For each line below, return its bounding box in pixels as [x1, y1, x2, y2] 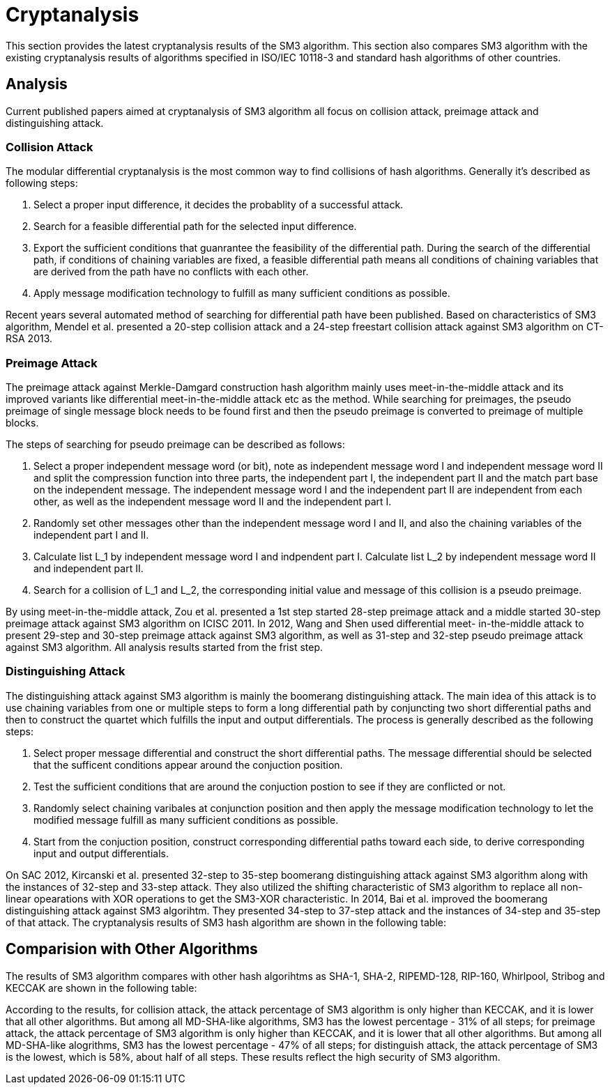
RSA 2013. [6, 332, 53, 345]
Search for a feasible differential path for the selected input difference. [33, 220, 357, 233]
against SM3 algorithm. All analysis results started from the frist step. [6, 641, 323, 654]
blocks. [6, 417, 39, 429]
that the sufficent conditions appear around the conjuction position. [33, 758, 343, 771]
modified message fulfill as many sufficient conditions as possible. [33, 813, 339, 826]
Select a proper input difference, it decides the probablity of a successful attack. [33, 199, 404, 211]
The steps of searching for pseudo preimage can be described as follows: [6, 438, 345, 451]
